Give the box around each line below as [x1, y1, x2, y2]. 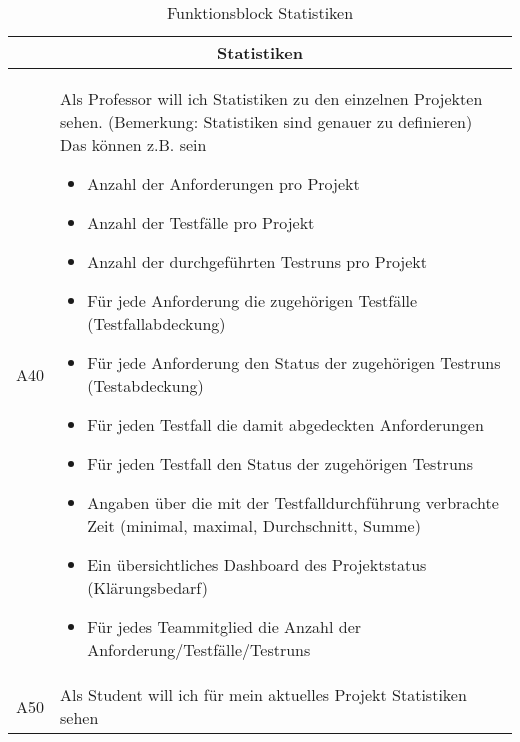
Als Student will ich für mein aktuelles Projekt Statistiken [60, 683, 467, 706]
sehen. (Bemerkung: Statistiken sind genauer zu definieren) [60, 110, 473, 133]
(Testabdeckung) [87, 374, 204, 397]
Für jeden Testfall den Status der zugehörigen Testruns [87, 452, 473, 475]
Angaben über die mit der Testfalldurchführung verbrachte [87, 491, 499, 514]
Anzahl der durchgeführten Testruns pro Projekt [87, 250, 428, 273]
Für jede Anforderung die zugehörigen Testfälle [87, 289, 418, 312]
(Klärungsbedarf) [87, 576, 208, 599]
